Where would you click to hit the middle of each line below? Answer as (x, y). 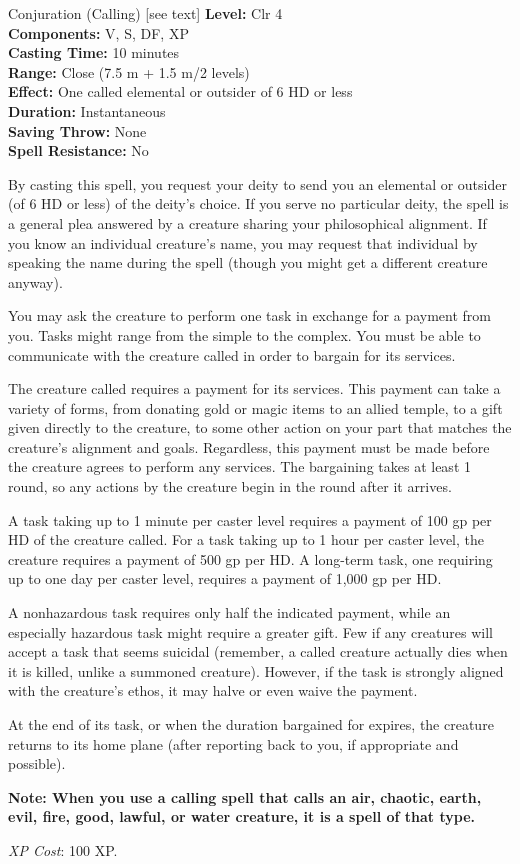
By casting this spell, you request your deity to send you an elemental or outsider (257, 183)
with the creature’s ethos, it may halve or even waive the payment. (213, 690)
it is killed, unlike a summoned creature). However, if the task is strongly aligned (256, 670)
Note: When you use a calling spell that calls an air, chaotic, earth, (245, 796)
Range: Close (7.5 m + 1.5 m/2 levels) (129, 71)
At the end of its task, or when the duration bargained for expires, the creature (251, 724)
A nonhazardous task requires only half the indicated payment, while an (229, 612)
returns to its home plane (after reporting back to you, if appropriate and (233, 743)
